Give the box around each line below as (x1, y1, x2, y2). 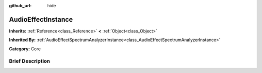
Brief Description (9, 58, 50, 65)
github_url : (9, 3, 32, 8)
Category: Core (9, 46, 41, 52)
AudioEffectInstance (9, 15, 73, 24)
